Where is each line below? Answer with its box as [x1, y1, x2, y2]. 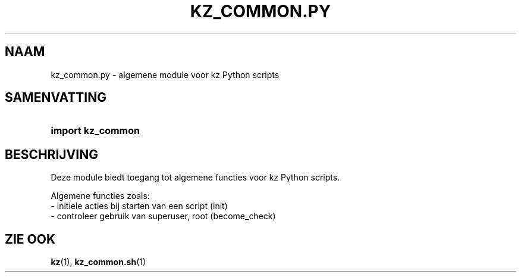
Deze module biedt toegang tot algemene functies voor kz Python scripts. [51, 172, 340, 183]
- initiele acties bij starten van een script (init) [51, 201, 228, 211]
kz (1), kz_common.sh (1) [51, 257, 146, 267]
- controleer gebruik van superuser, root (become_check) [51, 211, 276, 222]
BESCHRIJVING [5, 147, 98, 162]
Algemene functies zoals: [51, 191, 150, 201]
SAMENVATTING [5, 90, 106, 105]
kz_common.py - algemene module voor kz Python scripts [51, 69, 280, 80]
